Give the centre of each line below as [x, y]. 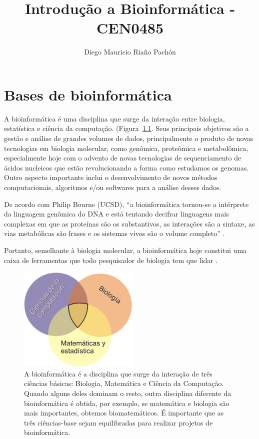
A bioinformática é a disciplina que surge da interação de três [118, 373]
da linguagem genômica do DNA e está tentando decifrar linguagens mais [116, 214]
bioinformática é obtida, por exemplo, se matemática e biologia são [127, 403]
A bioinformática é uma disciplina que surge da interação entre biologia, [114, 118]
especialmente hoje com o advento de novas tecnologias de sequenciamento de [123, 158]
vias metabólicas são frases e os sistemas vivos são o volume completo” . [114, 233]
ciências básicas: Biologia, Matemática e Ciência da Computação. [124, 383]
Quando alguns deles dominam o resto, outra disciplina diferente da [128, 393]
